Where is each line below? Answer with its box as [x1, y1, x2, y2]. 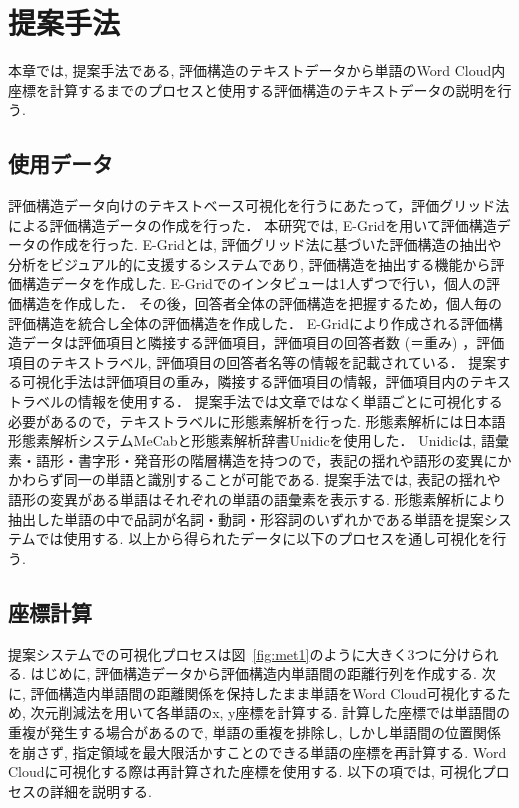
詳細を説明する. [49, 780, 152, 801]
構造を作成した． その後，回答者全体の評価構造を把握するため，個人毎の [21, 293, 502, 314]
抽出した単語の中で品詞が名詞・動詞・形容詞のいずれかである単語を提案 [8, 508, 484, 529]
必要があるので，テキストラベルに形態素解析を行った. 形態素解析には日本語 [8, 410, 506, 431]
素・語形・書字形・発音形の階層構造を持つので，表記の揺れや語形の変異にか [8, 449, 512, 470]
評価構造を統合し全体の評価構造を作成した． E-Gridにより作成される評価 [8, 312, 489, 333]
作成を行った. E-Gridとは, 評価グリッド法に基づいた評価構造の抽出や [49, 234, 502, 255]
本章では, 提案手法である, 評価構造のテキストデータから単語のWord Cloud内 [8, 60, 506, 81]
